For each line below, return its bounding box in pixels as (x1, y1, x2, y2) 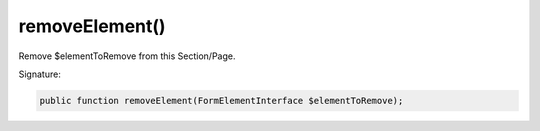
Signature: (18, 68, 62, 80)
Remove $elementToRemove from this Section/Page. (18, 50, 236, 62)
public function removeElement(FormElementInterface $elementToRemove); (39, 95, 404, 106)
